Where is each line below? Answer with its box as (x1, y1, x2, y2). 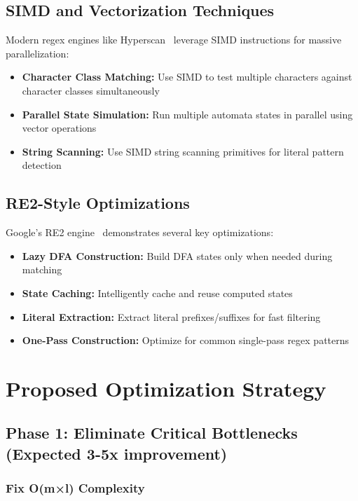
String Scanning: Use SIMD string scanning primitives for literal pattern (22, 144, 344, 158)
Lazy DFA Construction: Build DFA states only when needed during (22, 248, 333, 263)
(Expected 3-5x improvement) (6, 442, 228, 464)
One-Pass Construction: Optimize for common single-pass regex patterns (22, 333, 350, 348)
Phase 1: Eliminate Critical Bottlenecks (6, 422, 298, 444)
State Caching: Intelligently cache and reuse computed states (22, 285, 293, 300)
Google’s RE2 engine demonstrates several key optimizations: (6, 225, 274, 240)
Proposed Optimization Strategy (6, 373, 326, 402)
